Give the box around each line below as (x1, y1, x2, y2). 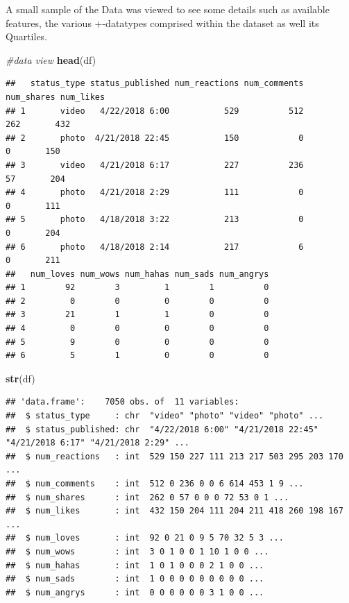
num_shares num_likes (6, 92, 105, 102)
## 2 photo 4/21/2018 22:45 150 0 (6, 133, 304, 143)
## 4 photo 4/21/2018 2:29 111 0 (6, 187, 304, 198)
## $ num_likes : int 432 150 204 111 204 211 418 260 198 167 (6, 506, 343, 516)
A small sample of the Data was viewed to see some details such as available (6, 2, 330, 16)
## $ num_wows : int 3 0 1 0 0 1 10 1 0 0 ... (6, 546, 269, 557)
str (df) (6, 371, 35, 385)
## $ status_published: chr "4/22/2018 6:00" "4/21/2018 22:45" (6, 424, 319, 434)
